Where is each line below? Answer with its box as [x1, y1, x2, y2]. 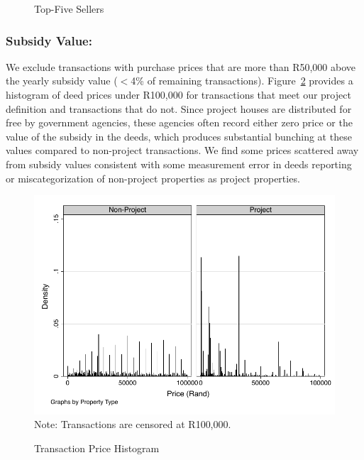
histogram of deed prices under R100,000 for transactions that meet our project [6, 87, 351, 102]
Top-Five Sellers [34, 1, 104, 16]
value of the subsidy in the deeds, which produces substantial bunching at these [6, 128, 352, 143]
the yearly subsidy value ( [6, 73, 118, 88]
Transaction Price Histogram [34, 440, 160, 455]
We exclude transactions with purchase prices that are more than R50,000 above [6, 59, 356, 74]
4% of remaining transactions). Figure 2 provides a [131, 73, 353, 88]
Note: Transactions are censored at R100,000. [34, 417, 231, 432]
